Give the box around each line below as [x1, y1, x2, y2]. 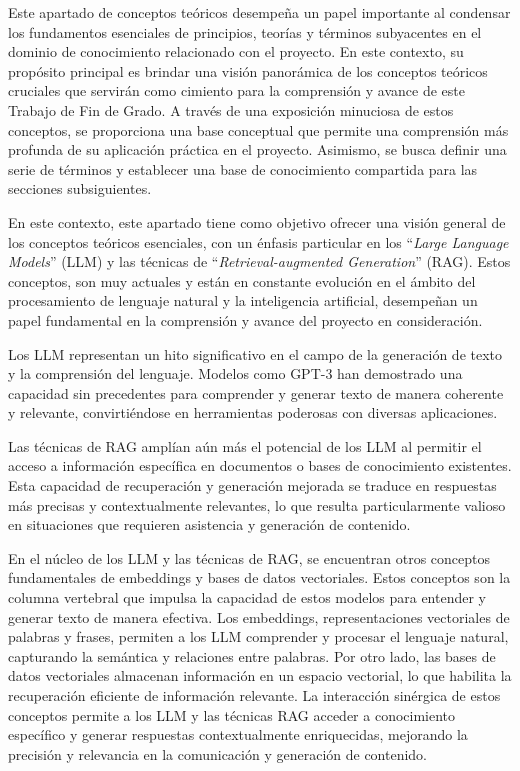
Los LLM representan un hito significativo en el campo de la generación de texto [8, 343, 503, 364]
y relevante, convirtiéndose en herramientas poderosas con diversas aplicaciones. [8, 402, 498, 423]
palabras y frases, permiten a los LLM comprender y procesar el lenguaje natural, [8, 626, 509, 647]
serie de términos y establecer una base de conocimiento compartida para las [8, 158, 478, 179]
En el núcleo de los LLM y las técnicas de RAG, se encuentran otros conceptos [8, 547, 491, 568]
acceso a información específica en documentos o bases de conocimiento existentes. [8, 455, 512, 476]
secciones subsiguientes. [8, 178, 152, 199]
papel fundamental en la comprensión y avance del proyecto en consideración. [8, 309, 483, 330]
